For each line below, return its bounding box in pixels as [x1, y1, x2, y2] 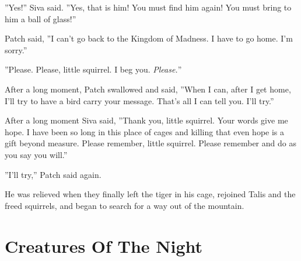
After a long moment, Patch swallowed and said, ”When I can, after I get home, [5, 83, 291, 95]
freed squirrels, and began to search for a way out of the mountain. [5, 199, 244, 211]
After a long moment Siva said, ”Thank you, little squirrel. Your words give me [5, 114, 288, 126]
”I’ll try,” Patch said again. [5, 168, 101, 180]
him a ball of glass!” [5, 12, 76, 25]
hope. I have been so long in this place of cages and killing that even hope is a [5, 125, 285, 138]
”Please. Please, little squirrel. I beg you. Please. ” [5, 63, 182, 75]
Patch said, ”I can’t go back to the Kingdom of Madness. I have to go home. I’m [5, 32, 293, 44]
